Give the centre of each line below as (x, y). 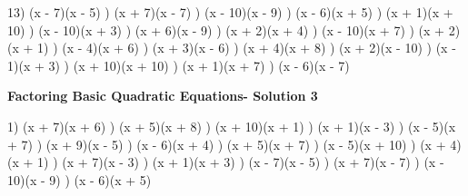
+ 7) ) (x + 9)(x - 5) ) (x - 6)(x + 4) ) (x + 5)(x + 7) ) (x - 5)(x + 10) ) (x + (227, 144)
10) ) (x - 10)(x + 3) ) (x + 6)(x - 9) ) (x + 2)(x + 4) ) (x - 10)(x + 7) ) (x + (226, 29)
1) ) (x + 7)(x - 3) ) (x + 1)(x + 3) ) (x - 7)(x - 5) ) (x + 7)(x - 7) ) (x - (241, 162)
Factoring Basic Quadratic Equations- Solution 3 (163, 96)
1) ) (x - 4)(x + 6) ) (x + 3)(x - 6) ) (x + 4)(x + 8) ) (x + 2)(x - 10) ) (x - (247, 48)
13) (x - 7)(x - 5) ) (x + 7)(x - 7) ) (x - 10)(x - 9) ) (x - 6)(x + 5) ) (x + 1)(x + (230, 12)
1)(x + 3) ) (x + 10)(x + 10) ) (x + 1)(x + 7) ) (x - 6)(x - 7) (179, 65)
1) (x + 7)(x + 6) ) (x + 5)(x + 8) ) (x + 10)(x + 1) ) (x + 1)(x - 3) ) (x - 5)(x (232, 126)
